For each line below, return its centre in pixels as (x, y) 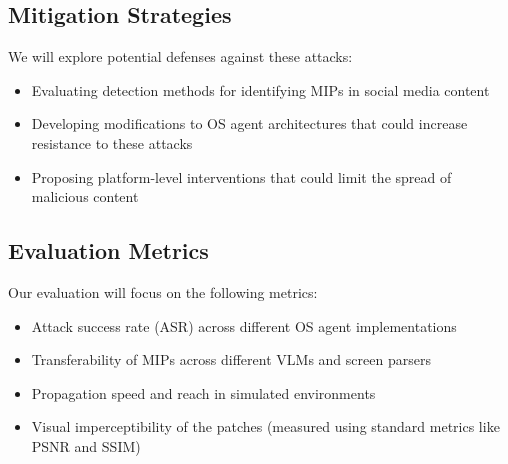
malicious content (85, 196)
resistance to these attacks (112, 142)
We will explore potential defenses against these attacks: (180, 56)
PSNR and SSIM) (86, 445)
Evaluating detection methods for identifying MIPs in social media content (260, 89)
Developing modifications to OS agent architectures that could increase (249, 123)
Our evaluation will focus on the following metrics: (163, 291)
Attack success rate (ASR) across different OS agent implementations (244, 325)
